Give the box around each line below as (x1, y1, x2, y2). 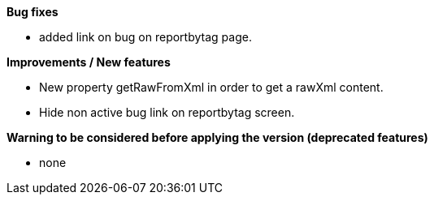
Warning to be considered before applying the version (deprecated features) (7, 130, 428, 144)
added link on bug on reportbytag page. (39, 30, 252, 44)
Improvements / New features (7, 55, 171, 69)
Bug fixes (7, 5, 59, 19)
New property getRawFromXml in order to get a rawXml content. (39, 80, 384, 94)
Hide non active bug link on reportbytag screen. (39, 105, 295, 119)
